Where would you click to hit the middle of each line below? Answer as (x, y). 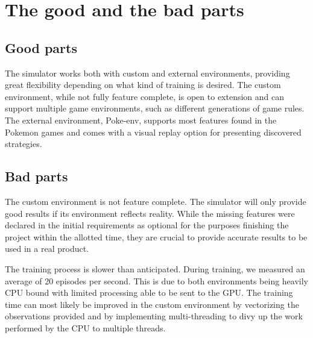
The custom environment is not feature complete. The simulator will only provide (156, 201)
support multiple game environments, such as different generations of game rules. (155, 108)
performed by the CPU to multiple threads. (85, 327)
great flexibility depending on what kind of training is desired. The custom (143, 85)
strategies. (24, 144)
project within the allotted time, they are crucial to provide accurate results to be (156, 236)
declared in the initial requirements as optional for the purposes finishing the (147, 225)
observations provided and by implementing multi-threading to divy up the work (154, 316)
